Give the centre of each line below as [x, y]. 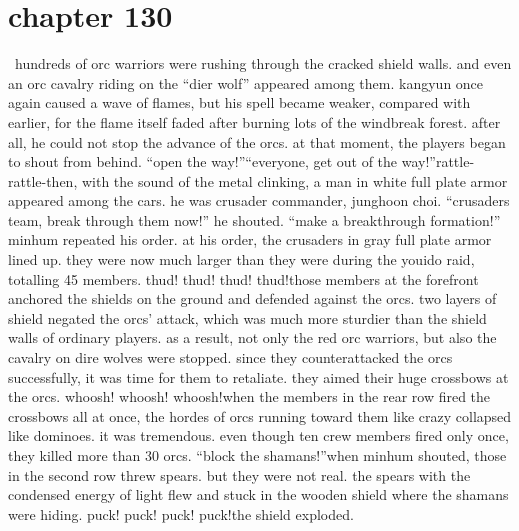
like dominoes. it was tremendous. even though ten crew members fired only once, [258, 435]
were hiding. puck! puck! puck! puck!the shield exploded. [181, 513]
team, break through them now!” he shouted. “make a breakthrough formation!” [254, 219]
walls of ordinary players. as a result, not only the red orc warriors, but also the [252, 337]
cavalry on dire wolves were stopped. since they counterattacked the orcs [230, 357]
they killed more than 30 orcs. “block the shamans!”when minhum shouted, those [257, 455]
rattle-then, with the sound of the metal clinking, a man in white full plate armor [258, 180]
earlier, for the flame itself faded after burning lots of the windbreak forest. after [254, 121]
